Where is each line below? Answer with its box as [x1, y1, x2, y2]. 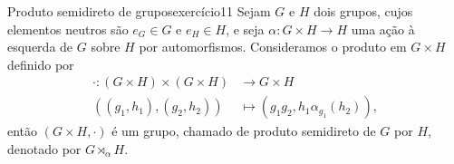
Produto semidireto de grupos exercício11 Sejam [7, 2, 271, 20]
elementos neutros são [7, 19, 129, 38]
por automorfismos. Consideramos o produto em [139, 37, 407, 56]
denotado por [7, 140, 82, 159]
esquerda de [7, 37, 73, 56]
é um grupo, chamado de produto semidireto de [111, 121, 376, 140]
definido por [7, 54, 74, 73]
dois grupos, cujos [314, 2, 413, 20]
